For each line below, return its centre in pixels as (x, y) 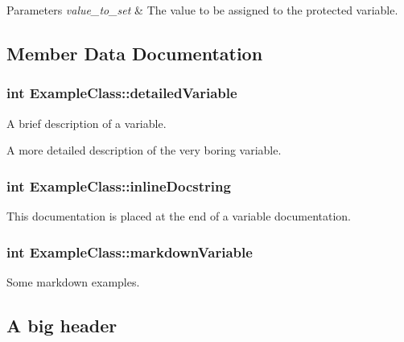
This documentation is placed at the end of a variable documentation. (179, 216)
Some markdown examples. (73, 281)
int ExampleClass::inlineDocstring (119, 185)
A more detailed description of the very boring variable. (144, 150)
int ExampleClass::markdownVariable (130, 251)
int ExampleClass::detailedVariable (122, 93)
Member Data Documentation (135, 53)
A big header (62, 325)
